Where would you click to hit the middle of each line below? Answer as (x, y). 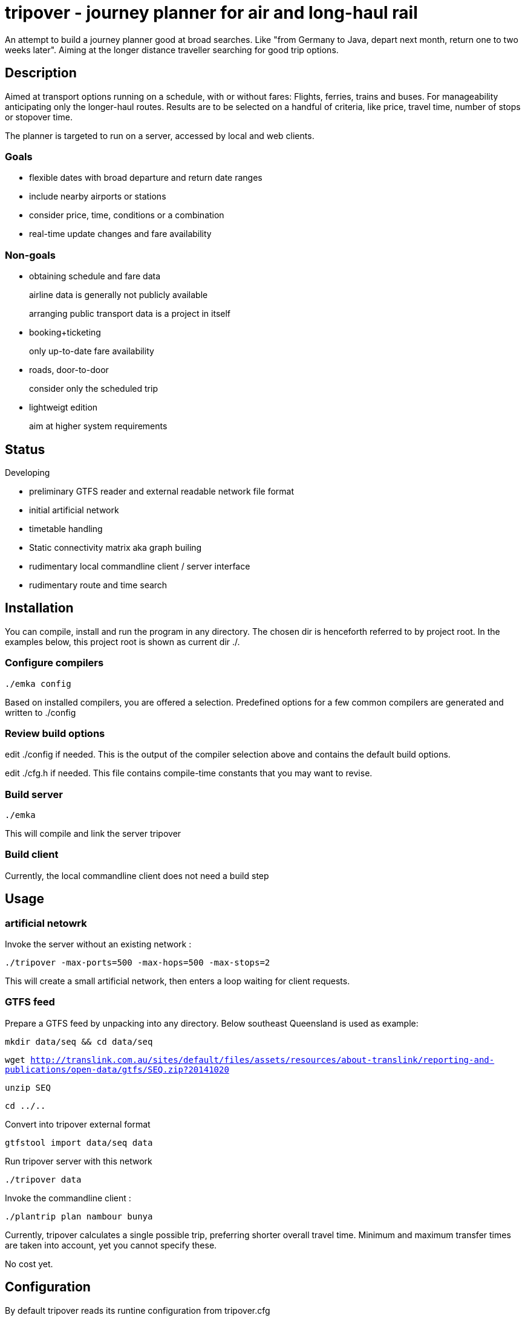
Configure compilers (54, 663)
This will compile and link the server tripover (93, 834)
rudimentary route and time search (98, 585)
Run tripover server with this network (79, 1161)
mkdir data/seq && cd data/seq (79, 1041)
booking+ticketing (65, 333)
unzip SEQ (28, 1087)
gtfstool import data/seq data (79, 1142)
